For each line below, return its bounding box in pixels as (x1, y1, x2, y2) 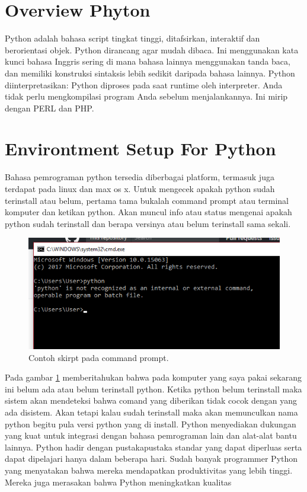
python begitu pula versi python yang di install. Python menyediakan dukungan (5, 417, 296, 430)
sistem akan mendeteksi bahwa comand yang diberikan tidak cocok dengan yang (5, 394, 297, 407)
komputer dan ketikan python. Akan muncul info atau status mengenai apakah (5, 206, 292, 218)
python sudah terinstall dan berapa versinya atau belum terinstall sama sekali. (5, 217, 291, 229)
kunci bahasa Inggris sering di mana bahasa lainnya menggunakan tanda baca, (5, 55, 290, 68)
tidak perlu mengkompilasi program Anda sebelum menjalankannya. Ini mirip (5, 90, 288, 103)
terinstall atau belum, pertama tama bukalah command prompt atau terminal (5, 194, 289, 206)
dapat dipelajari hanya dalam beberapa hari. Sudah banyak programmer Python (5, 452, 298, 465)
